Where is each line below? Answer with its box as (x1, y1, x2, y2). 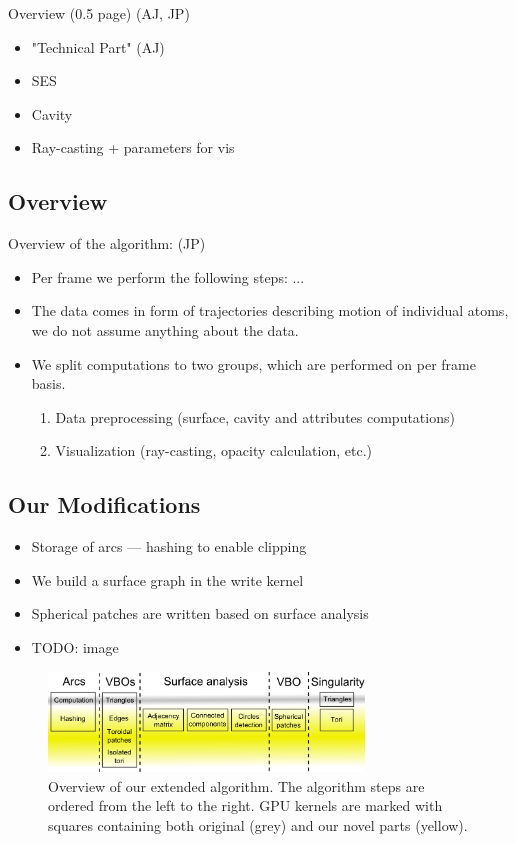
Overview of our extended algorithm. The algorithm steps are (48, 775, 425, 796)
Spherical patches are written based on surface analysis (31, 603, 369, 624)
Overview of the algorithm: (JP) (8, 233, 206, 254)
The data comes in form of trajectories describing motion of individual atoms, (31, 300, 509, 321)
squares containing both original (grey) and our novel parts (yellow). (48, 814, 468, 835)
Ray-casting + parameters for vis (31, 137, 235, 158)
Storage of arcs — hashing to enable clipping (31, 536, 307, 557)
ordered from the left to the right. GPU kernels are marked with (48, 795, 443, 816)
